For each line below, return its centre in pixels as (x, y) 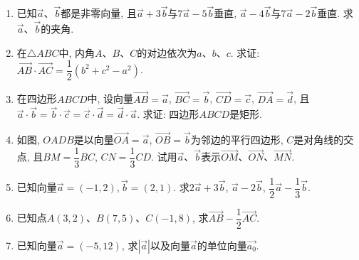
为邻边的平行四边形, (237, 140)
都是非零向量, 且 (99, 13)
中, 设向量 (110, 98)
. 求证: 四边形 (168, 114)
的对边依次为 (167, 52)
